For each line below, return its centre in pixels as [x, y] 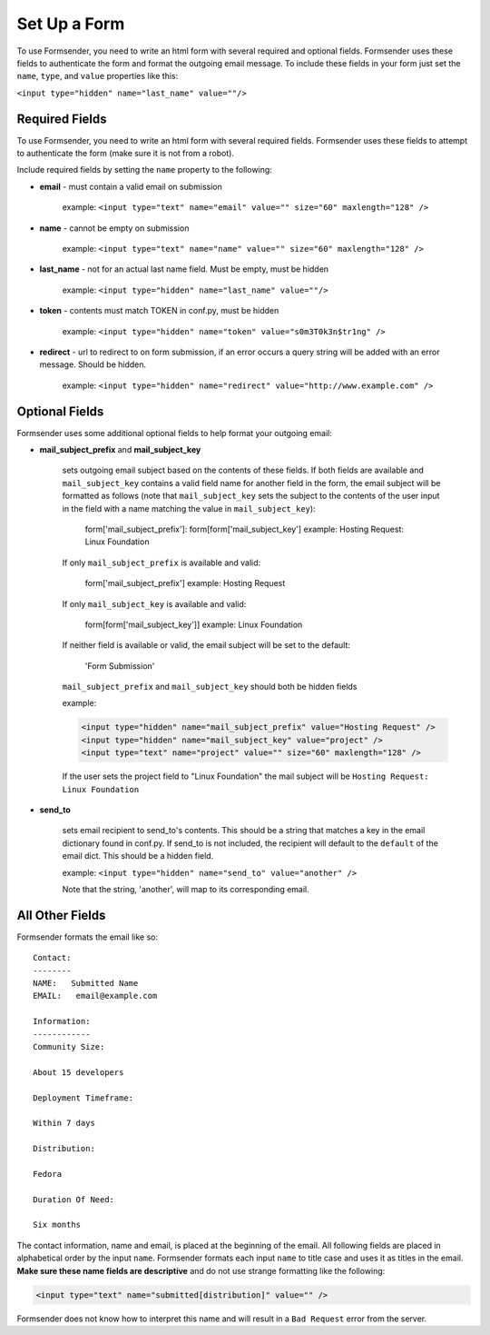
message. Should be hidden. [93, 364]
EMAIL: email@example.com [95, 996]
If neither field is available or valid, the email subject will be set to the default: [206, 645]
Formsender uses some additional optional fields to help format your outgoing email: [175, 433]
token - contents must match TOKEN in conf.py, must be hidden [159, 311]
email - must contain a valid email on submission [131, 186]
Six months [57, 1225]
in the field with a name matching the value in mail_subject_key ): [189, 508]
